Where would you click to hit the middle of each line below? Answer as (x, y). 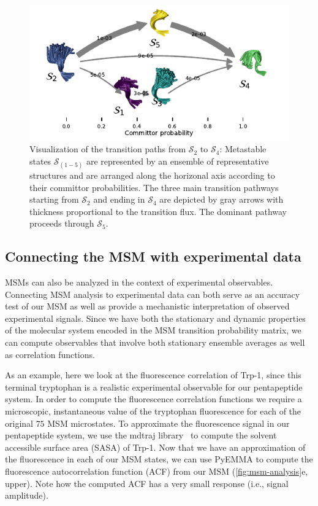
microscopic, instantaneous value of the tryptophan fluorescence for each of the (153, 411)
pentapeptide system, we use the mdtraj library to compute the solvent (141, 435)
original (19, 423)
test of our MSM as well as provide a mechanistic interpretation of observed (147, 306)
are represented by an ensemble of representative (178, 161)
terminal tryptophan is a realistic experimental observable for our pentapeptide (154, 387)
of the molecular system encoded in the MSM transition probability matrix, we (153, 330)
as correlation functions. (50, 354)
